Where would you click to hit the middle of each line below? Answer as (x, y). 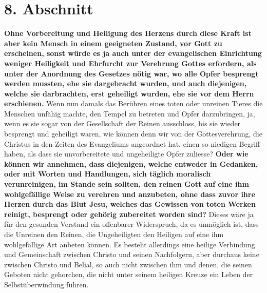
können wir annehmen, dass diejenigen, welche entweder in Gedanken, (131, 163)
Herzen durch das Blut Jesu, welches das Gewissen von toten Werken (130, 204)
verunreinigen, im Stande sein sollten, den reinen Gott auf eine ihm (127, 184)
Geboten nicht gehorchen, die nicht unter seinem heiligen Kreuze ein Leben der (129, 274)
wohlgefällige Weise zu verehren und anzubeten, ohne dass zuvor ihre (130, 194)
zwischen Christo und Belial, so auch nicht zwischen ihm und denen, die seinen (128, 264)
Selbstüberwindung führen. (46, 284)
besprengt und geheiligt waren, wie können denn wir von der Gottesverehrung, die (133, 134)
